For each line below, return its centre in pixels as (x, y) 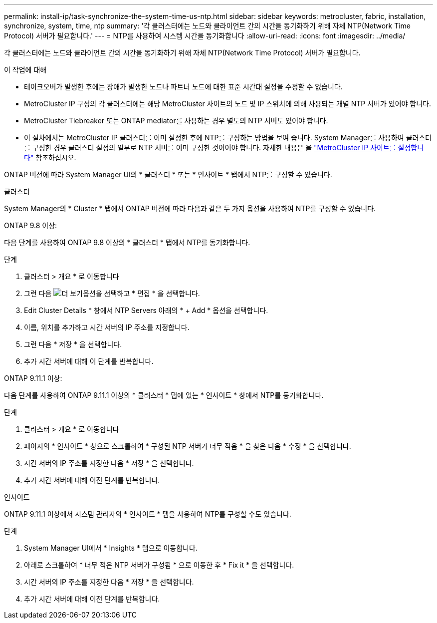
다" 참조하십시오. (50, 157)
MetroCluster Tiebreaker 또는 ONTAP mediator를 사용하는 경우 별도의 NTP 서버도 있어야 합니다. (176, 121)
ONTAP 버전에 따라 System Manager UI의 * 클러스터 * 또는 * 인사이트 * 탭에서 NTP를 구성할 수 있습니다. (168, 174)
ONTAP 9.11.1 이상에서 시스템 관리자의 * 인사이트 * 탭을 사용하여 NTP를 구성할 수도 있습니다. (148, 514)
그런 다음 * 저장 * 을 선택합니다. (73, 344)
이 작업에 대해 (25, 70)
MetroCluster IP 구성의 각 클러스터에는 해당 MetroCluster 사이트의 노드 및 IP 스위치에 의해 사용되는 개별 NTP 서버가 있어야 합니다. (227, 104)
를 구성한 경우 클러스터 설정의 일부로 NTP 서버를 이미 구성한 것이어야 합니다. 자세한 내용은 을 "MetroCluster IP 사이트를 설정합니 (224, 148)
